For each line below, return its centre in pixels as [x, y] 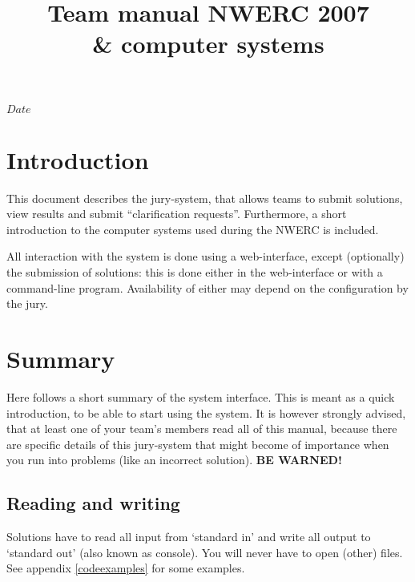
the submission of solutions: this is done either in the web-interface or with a [195, 272]
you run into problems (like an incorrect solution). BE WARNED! [174, 460]
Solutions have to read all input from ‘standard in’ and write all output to [189, 537]
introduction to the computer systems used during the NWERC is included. [193, 229]
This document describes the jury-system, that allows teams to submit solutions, [205, 198]
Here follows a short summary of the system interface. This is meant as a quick [201, 396]
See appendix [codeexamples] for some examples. [126, 568]
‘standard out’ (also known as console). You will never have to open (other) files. [205, 552]
